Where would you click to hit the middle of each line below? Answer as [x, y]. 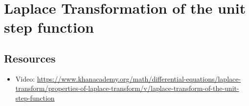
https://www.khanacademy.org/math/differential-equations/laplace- [139, 78]
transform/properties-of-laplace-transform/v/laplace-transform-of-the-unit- [127, 88]
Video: [25, 78]
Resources [30, 58]
